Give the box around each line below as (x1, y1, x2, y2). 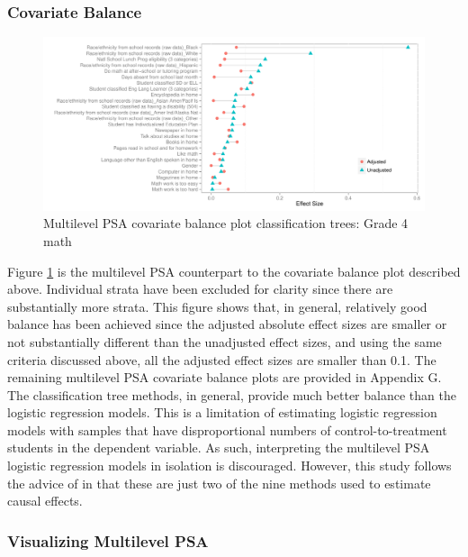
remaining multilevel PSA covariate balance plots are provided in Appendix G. (7, 368, 442, 387)
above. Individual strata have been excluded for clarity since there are (7, 279, 393, 298)
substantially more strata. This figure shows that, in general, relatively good (7, 297, 427, 315)
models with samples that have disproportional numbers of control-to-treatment (7, 420, 447, 439)
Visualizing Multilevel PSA (7, 529, 209, 552)
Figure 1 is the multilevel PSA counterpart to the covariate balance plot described (7, 261, 461, 280)
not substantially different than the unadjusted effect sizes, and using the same (7, 332, 442, 351)
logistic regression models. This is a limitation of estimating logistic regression (7, 403, 437, 422)
